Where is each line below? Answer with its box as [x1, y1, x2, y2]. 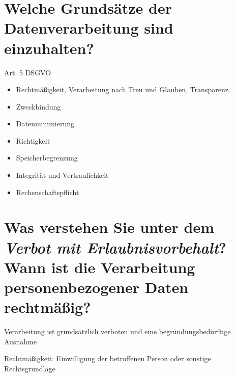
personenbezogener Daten [4, 277, 189, 297]
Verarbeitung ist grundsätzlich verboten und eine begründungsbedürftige [4, 326, 231, 337]
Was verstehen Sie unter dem [4, 217, 215, 237]
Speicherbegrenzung [16, 152, 78, 163]
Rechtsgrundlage [4, 363, 55, 373]
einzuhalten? [4, 37, 94, 58]
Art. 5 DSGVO [4, 67, 51, 77]
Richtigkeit [16, 135, 50, 146]
